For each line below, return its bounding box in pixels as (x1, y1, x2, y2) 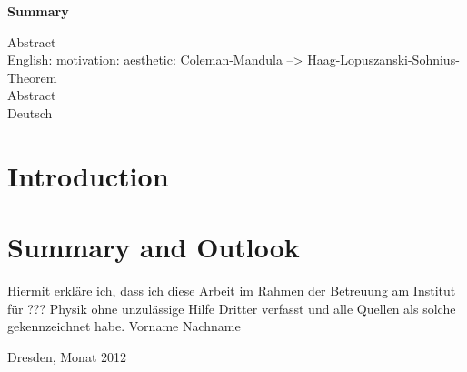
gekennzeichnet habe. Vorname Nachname (7, 317, 241, 336)
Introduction (7, 156, 169, 194)
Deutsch (7, 103, 53, 122)
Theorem (7, 67, 57, 86)
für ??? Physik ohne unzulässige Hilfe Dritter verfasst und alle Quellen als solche (7, 298, 456, 317)
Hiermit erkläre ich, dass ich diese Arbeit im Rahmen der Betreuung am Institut (7, 281, 456, 300)
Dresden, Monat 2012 (7, 347, 126, 366)
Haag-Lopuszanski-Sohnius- (307, 50, 460, 69)
